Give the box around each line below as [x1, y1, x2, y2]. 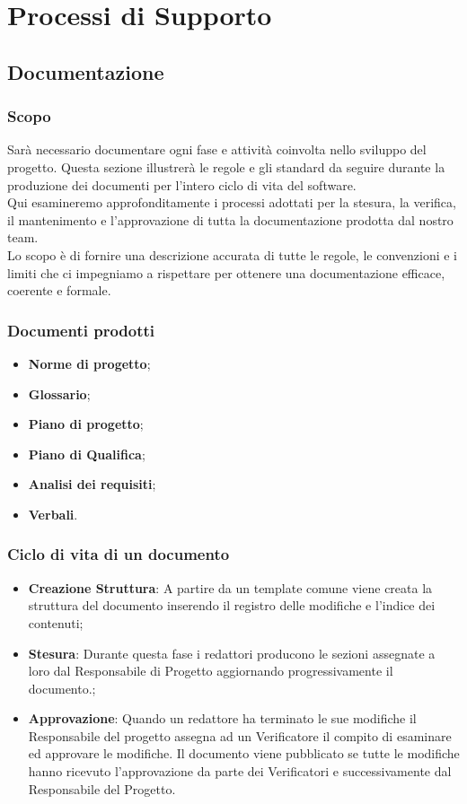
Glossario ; [28, 384, 91, 403]
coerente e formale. [7, 281, 111, 300]
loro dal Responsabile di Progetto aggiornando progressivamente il [28, 661, 393, 680]
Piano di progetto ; [28, 415, 144, 433]
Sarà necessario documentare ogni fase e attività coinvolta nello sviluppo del [7, 140, 427, 159]
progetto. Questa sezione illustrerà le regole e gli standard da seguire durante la [7, 157, 445, 176]
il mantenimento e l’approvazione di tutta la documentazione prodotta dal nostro [7, 210, 454, 229]
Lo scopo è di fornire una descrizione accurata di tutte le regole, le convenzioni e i [7, 245, 458, 264]
